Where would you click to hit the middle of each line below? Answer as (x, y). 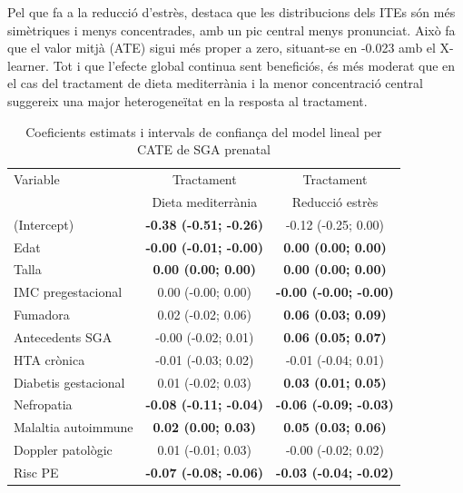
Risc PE (36, 472)
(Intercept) (44, 224)
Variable (37, 179)
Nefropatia (43, 404)
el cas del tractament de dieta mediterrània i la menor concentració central (215, 83)
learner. (28, 65)
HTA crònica (49, 359)
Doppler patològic (63, 450)
